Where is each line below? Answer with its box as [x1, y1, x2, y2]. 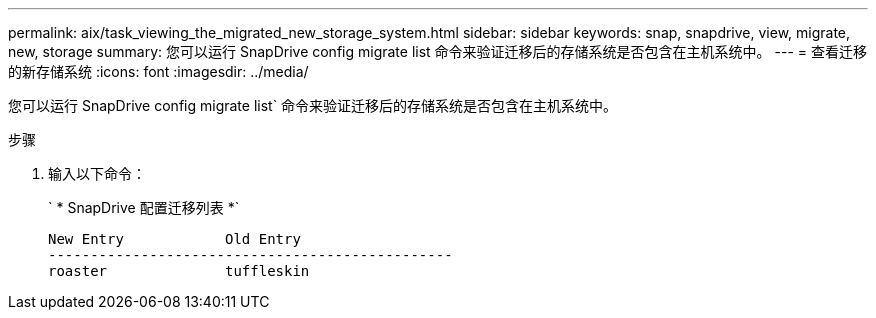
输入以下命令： [48, 165, 146, 182]
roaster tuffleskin [48, 263, 310, 279]
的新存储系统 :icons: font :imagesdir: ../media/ [8, 63, 309, 80]
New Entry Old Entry [48, 231, 301, 247]
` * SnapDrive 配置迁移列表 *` [48, 199, 240, 216]
